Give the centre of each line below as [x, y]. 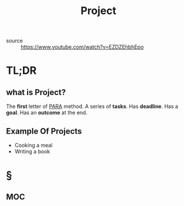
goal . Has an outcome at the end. [47, 113]
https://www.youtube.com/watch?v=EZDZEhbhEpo [82, 47]
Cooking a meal [33, 145]
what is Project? [36, 92]
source [15, 41]
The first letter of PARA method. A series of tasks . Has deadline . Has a [92, 106]
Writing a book [32, 151]
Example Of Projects [44, 131]
